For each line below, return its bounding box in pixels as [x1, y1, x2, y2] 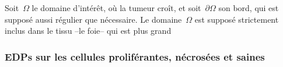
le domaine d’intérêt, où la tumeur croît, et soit [32, 2, 201, 13]
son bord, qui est [218, 2, 279, 13]
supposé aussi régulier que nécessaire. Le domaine [5, 13, 182, 25]
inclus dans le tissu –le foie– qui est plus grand [5, 24, 172, 37]
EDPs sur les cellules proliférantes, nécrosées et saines [5, 49, 265, 64]
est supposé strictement [194, 13, 279, 25]
